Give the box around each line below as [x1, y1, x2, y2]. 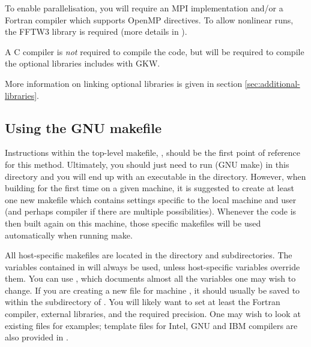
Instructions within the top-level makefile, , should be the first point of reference [5, 146, 301, 159]
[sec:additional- [244, 77, 300, 89]
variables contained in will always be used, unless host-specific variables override [5, 260, 300, 273]
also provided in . [5, 331, 68, 343]
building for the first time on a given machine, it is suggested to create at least [5, 182, 294, 194]
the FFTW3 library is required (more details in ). [5, 25, 187, 38]
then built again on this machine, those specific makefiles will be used [5, 216, 261, 229]
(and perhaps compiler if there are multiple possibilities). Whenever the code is [5, 205, 297, 218]
